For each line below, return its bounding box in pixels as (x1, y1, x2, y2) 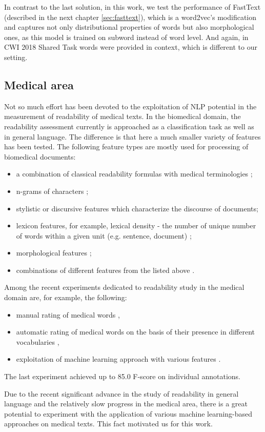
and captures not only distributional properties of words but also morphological (4, 22, 254, 32)
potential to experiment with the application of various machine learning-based (4, 408, 253, 419)
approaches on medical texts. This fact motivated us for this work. (4, 418, 213, 429)
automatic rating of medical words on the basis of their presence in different (16, 326, 255, 337)
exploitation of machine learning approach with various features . (16, 354, 221, 364)
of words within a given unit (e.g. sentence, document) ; (16, 230, 192, 241)
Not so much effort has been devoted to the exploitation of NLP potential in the (4, 101, 257, 111)
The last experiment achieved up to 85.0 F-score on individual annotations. (4, 371, 240, 382)
